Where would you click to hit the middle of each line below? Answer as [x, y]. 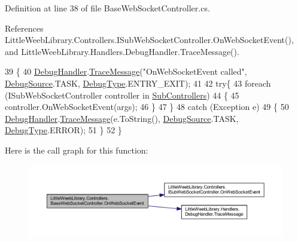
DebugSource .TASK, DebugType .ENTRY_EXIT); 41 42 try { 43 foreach [138, 83]
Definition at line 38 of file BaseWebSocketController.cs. [107, 8]
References [24, 28]
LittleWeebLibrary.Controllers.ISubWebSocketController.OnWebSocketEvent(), [149, 40]
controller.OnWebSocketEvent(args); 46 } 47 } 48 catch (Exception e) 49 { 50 [147, 107]
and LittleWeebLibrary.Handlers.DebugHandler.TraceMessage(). [122, 51]
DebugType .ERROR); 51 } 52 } [63, 130]
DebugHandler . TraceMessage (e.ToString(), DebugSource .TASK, [122, 118]
